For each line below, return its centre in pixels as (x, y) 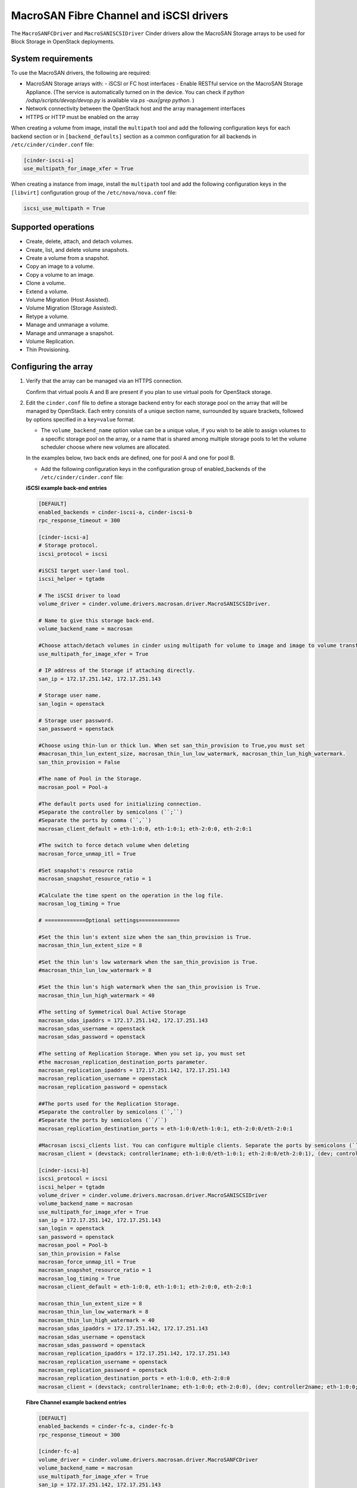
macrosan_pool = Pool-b (73, 1245)
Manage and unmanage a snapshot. (70, 333)
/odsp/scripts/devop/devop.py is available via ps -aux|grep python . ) (110, 101)
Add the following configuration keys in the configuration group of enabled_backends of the (154, 469)
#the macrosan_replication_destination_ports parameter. (123, 1062)
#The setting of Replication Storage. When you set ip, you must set (142, 1054)
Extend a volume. (47, 291)
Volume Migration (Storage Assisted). (72, 308)
